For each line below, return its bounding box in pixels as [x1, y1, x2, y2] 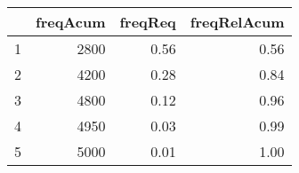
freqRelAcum [190, 12, 285, 32]
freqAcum [36, 12, 106, 32]
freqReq [119, 12, 176, 32]
